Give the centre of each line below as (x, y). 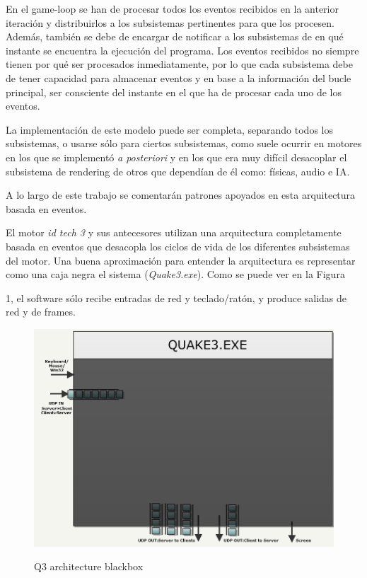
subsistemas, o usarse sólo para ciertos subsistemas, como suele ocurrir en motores (184, 143)
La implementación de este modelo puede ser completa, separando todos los (169, 129)
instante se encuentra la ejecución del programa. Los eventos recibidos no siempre (182, 50)
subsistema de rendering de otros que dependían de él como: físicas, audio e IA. (178, 171)
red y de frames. (41, 312)
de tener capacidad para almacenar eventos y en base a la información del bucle (179, 77)
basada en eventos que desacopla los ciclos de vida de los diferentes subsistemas (178, 246)
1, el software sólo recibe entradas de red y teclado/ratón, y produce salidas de (176, 297)
